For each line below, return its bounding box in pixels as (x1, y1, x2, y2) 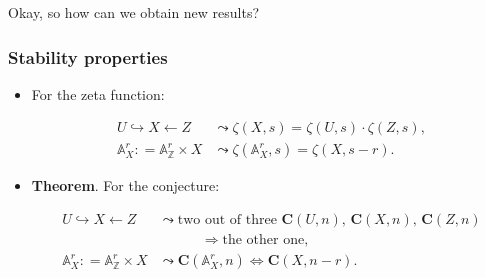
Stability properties (8, 44, 168, 69)
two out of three (177, 213, 277, 228)
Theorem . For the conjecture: (31, 175, 220, 196)
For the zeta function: (31, 83, 165, 104)
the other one (222, 233, 305, 248)
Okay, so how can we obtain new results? (8, 2, 260, 22)
